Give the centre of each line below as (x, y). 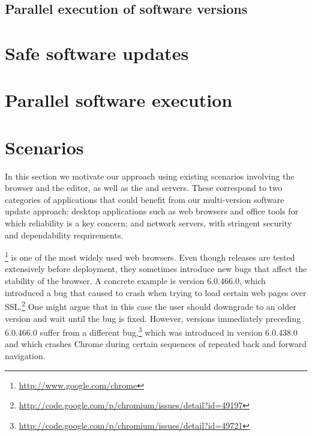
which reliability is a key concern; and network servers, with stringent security (148, 223)
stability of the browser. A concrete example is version (105, 281)
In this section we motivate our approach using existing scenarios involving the (150, 176)
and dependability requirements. (64, 235)
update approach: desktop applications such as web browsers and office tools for (152, 211)
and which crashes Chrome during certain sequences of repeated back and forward (156, 344)
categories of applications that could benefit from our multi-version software (145, 199)
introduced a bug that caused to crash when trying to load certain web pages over (156, 292)
